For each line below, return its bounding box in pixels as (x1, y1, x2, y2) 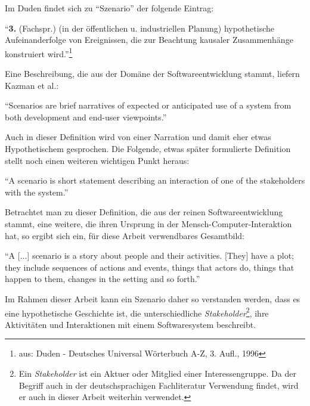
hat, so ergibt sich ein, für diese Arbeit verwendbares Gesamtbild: (5, 229, 245, 241)
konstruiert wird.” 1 (5, 45, 73, 60)
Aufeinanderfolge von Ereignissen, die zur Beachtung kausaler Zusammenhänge (5, 33, 293, 46)
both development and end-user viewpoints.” (5, 110, 167, 123)
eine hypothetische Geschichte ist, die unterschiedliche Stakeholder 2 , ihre (5, 305, 269, 319)
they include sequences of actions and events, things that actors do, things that (5, 261, 294, 273)
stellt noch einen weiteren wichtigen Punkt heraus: (5, 154, 190, 166)
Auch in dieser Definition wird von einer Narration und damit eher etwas (5, 131, 271, 143)
